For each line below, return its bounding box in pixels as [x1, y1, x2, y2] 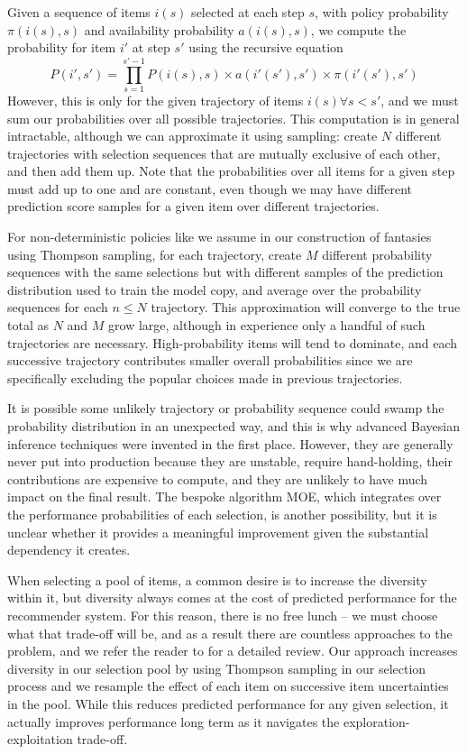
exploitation [7, 730, 73, 749]
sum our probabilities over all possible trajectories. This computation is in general [7, 108, 460, 127]
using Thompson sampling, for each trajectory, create [7, 244, 302, 263]
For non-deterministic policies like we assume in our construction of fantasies [7, 227, 432, 246]
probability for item [7, 38, 116, 57]
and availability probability [84, 20, 234, 39]
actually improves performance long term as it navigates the [7, 712, 340, 731]
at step [132, 38, 170, 57]
